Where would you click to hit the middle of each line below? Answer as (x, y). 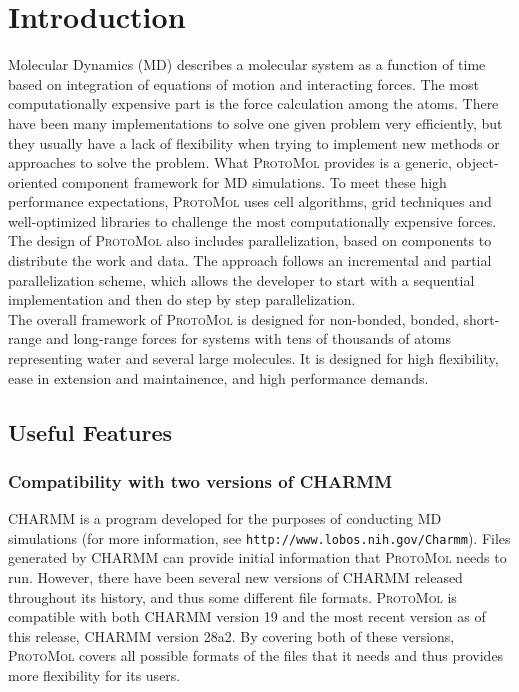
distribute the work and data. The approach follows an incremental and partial (250, 260)
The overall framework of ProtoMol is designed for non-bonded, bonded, (233, 318)
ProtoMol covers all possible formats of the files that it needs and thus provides (256, 655)
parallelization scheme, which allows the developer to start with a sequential (241, 279)
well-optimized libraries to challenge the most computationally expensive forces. (252, 220)
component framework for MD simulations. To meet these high (254, 181)
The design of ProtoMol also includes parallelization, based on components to (250, 240)
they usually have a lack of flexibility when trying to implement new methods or (254, 142)
